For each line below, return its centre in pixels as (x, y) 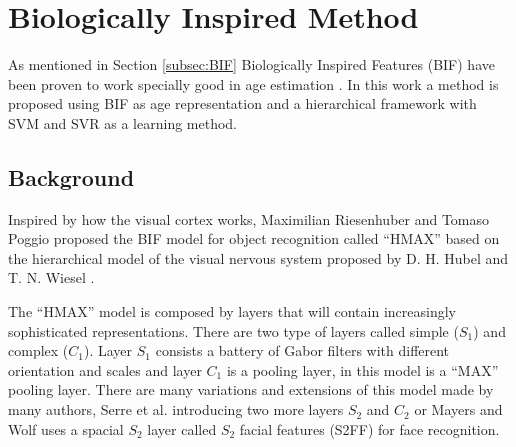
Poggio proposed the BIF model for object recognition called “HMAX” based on (254, 238)
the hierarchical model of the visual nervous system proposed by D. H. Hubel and (258, 257)
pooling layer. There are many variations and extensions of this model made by (251, 389)
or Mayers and (458, 409)
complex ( (38, 350)
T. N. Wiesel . (51, 277)
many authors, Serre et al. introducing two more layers (176, 409)
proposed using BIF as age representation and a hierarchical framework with (242, 103)
